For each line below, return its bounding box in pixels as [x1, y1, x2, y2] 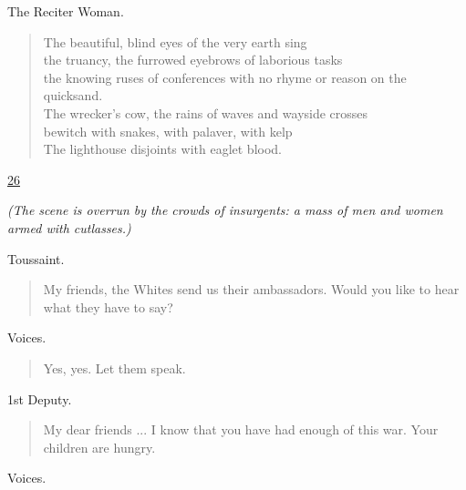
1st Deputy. [7, 389, 72, 408]
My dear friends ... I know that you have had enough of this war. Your [43, 420, 439, 439]
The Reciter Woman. [7, 2, 124, 20]
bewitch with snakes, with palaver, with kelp [43, 121, 293, 140]
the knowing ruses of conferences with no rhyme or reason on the [43, 67, 407, 87]
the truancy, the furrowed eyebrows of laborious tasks [43, 50, 343, 69]
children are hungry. [43, 437, 156, 456]
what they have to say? [43, 297, 173, 316]
